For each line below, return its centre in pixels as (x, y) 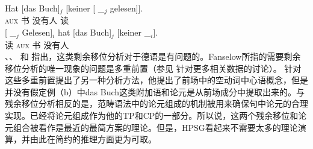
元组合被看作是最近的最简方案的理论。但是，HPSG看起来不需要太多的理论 (151, 127)
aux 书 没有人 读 (37, 20)
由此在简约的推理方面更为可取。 (93, 139)
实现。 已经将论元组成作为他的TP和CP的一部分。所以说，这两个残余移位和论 (156, 116)
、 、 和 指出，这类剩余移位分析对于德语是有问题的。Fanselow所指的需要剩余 (153, 56)
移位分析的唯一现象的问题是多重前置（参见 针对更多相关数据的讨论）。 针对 (153, 68)
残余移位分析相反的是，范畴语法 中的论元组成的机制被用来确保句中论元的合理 (156, 103)
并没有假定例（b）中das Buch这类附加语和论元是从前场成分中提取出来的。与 (155, 91)
